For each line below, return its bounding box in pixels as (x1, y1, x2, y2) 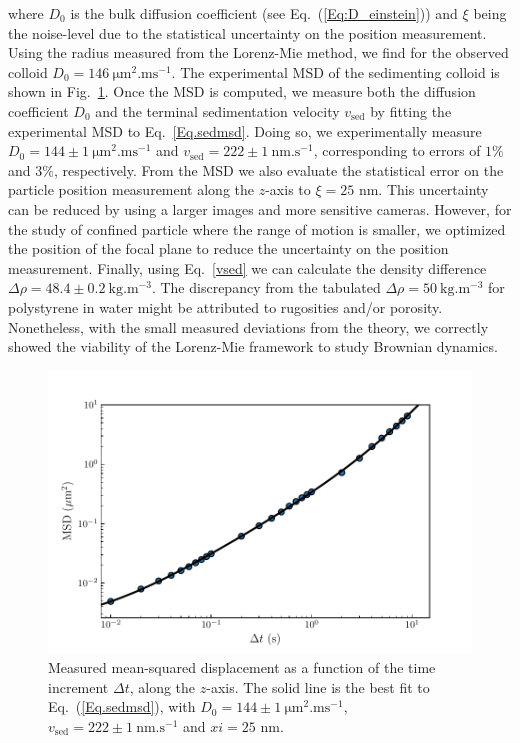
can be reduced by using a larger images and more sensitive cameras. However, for (8, 198, 512, 219)
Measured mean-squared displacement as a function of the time (48, 656, 436, 677)
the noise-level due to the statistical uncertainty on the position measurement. (8, 22, 487, 43)
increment (48, 676, 109, 697)
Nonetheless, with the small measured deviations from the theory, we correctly (8, 316, 489, 337)
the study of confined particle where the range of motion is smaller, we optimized (8, 218, 506, 239)
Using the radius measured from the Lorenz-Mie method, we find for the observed (8, 42, 509, 63)
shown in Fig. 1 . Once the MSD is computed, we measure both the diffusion (8, 81, 476, 102)
